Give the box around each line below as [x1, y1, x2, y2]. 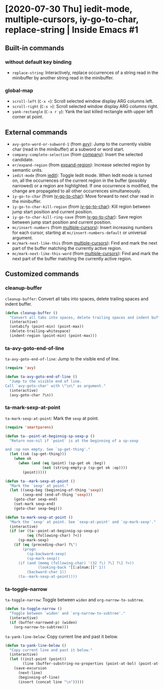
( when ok [14, 456, 32, 461]
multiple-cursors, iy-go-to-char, [5, 14, 139, 25]
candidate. [12, 156, 34, 162]
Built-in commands [5, 44, 64, 52]
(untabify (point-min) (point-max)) [9, 324, 84, 329]
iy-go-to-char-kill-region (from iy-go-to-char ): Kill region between [12, 204, 150, 209]
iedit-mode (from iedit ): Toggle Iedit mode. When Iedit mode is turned [12, 172, 152, 178]
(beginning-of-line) [18, 675, 60, 680]
